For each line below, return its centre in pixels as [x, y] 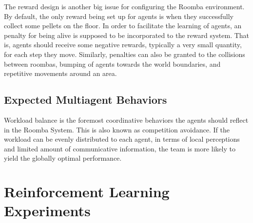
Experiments [47, 211]
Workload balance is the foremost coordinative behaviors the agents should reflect [126, 120]
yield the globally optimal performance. [63, 158]
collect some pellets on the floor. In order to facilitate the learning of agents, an [123, 26]
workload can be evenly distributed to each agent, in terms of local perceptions [122, 139]
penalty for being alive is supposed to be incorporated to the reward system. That [127, 35]
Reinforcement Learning [87, 192]
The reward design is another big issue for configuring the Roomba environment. [124, 6]
